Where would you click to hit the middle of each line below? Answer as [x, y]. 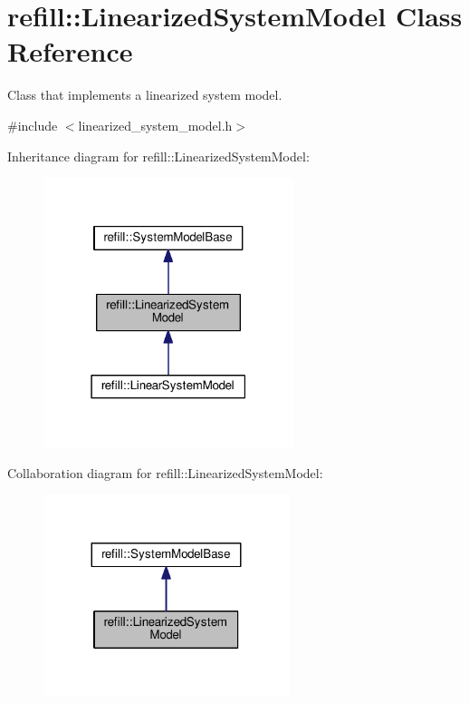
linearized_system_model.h [155, 125]
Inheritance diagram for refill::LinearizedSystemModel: [158, 156]
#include [33, 125]
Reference [70, 51]
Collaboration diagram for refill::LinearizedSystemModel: [165, 472]
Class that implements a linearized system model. [145, 95]
